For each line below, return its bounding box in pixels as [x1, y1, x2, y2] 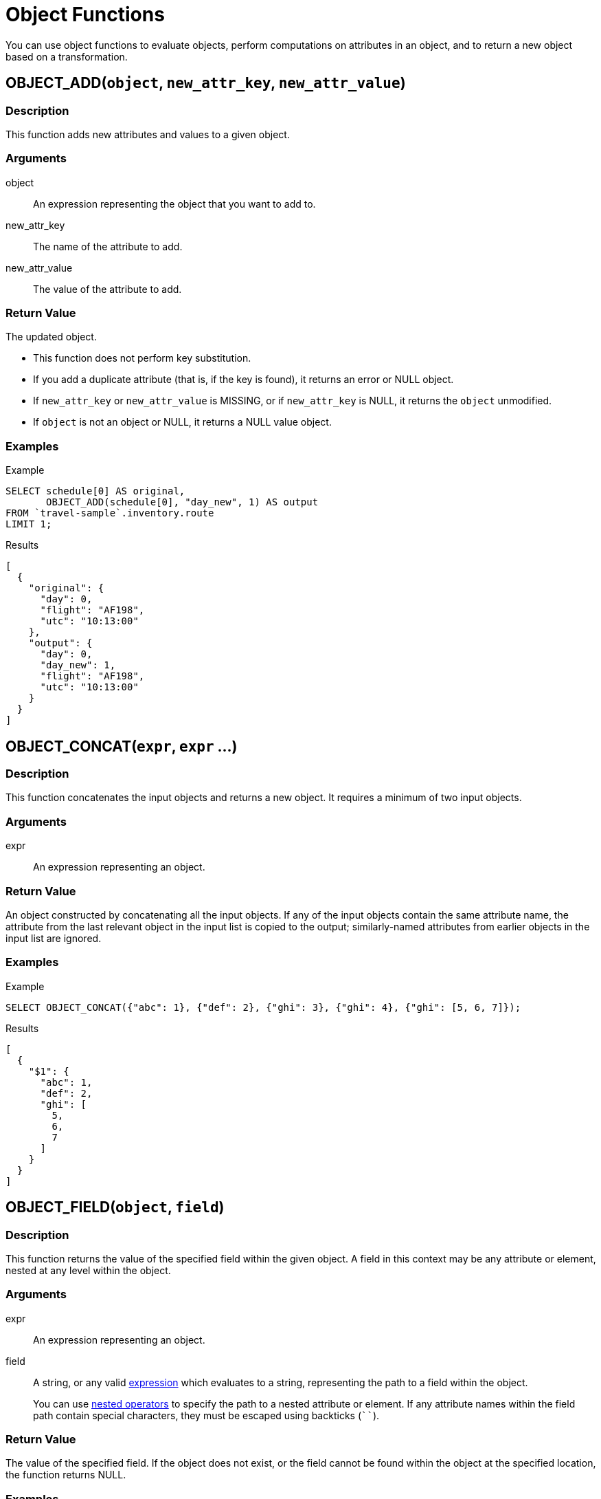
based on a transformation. [5, 50, 128, 63]
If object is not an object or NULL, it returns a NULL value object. [33, 416, 332, 428]
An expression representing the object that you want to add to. [33, 197, 316, 210]
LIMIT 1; [5, 518, 52, 530]
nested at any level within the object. [5, 1264, 171, 1276]
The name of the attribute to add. [33, 240, 183, 252]
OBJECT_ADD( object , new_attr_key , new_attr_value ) [5, 74, 406, 92]
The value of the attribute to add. [33, 283, 182, 295]
